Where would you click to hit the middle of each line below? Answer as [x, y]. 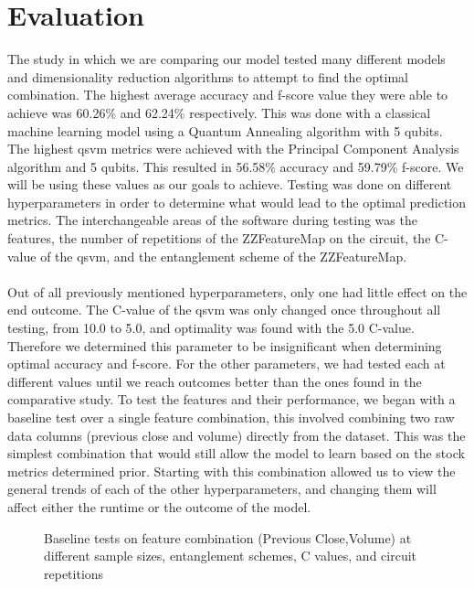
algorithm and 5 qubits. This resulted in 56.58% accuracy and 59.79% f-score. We [236, 166]
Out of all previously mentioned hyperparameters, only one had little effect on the [237, 291]
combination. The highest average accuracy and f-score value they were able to [228, 95]
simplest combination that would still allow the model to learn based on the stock [236, 453]
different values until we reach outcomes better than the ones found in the [215, 381]
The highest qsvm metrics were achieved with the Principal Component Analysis [233, 149]
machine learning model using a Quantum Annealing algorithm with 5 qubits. [225, 130]
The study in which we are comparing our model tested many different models [226, 59]
